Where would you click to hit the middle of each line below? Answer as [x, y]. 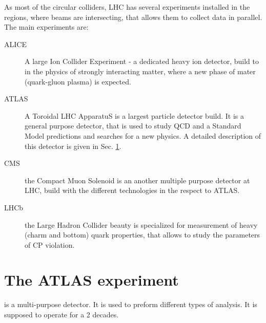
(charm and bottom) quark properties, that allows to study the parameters [142, 235]
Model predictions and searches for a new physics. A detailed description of [143, 135]
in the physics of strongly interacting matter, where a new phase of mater [140, 71]
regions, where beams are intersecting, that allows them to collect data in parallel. [133, 17]
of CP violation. [50, 244]
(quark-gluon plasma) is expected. [78, 81]
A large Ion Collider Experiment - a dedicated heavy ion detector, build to [142, 61]
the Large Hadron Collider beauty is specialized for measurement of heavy [141, 224]
